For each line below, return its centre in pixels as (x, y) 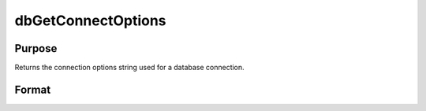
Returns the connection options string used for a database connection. (129, 68)
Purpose (36, 48)
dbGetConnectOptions (90, 20)
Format (33, 89)
